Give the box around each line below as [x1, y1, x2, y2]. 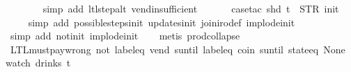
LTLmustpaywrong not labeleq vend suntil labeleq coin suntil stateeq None [10, 42, 345, 56]
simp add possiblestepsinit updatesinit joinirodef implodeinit [28, 15, 295, 29]
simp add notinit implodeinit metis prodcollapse [10, 28, 240, 43]
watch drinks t [6, 55, 71, 70]
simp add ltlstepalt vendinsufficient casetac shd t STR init [42, 1, 339, 15]
